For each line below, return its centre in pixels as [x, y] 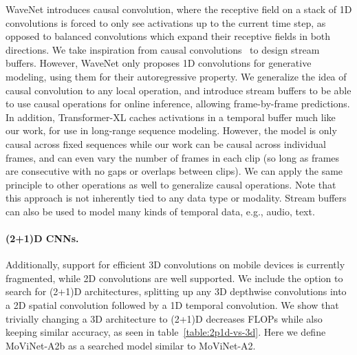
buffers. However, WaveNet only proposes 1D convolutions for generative [159, 63]
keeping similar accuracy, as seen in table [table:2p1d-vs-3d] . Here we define [166, 332]
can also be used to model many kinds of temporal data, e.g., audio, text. [160, 211]
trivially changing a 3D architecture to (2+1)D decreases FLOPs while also [164, 318]
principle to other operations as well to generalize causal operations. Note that [171, 184]
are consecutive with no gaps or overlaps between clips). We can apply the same [174, 171]
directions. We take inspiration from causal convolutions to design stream [163, 49]
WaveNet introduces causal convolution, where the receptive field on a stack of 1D [179, 9]
